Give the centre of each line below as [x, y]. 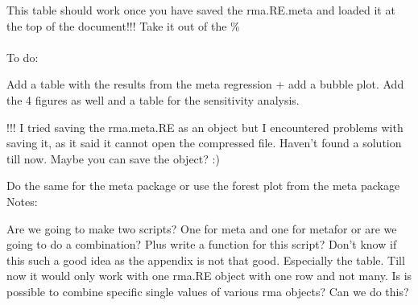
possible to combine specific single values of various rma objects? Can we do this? [208, 291]
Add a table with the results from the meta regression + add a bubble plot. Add [205, 84]
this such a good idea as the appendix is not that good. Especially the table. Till [206, 260]
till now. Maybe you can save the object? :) [113, 158]
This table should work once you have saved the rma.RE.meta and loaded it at [201, 10]
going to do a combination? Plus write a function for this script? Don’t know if [202, 244]
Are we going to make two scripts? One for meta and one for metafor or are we [202, 228]
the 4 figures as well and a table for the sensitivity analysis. [153, 99]
